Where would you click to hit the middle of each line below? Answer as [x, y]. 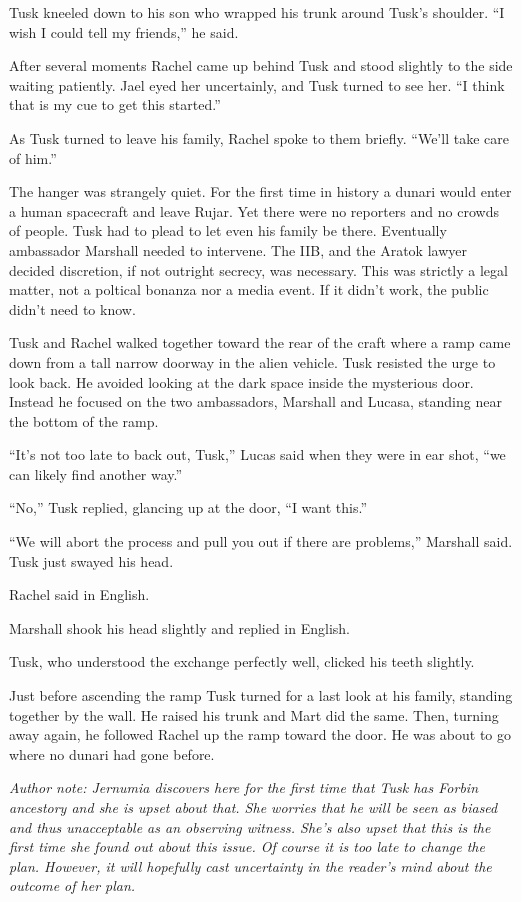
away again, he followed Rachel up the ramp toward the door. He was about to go [260, 734]
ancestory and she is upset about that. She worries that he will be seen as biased [253, 807]
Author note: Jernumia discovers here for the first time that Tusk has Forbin [243, 787]
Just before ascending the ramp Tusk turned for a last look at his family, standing [261, 695]
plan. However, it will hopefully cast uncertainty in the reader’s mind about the [250, 865]
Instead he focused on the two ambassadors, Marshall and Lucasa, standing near [255, 401]
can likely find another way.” [96, 473]
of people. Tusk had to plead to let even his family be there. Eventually [228, 230]
